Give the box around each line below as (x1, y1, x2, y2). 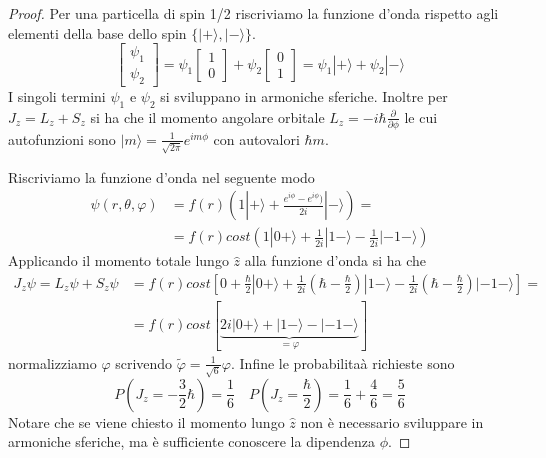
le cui (404, 106, 438, 127)
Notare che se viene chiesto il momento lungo (8, 411, 285, 432)
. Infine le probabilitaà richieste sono (230, 352, 455, 373)
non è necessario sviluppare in (300, 411, 484, 432)
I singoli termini (8, 85, 106, 106)
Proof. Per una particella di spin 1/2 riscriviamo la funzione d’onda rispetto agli (8, 3, 499, 23)
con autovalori (213, 128, 300, 149)
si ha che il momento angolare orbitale (90, 106, 325, 127)
